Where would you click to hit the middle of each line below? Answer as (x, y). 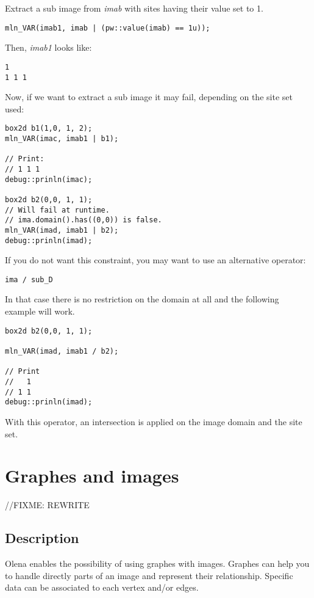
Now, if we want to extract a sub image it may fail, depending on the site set (149, 97)
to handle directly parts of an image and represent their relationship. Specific (149, 575)
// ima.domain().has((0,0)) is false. (84, 220)
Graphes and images (92, 476)
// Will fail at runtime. (57, 210)
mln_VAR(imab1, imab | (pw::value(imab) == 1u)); (108, 28)
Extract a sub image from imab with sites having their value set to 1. (134, 8)
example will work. (40, 311)
